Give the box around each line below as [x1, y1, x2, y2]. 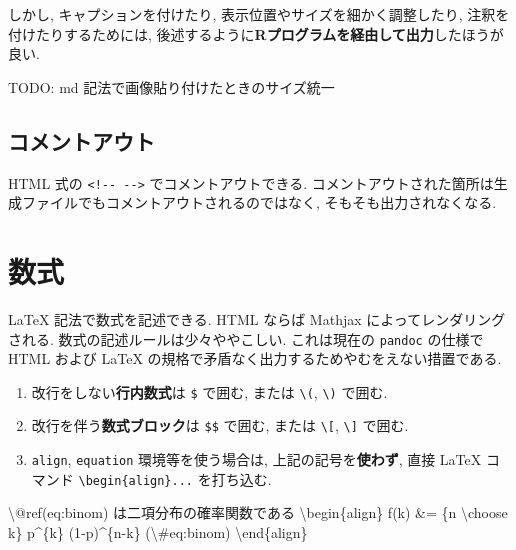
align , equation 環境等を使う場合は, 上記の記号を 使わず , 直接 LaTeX [31, 449, 482, 470]
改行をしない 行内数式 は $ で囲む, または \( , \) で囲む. [31, 381, 388, 402]
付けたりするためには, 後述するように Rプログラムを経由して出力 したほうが [8, 23, 504, 44]
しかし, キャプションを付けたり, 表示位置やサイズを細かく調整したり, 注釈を [8, 4, 510, 24]
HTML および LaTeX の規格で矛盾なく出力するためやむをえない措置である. [8, 348, 502, 369]
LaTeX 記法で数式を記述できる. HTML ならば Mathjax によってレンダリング [8, 308, 506, 329]
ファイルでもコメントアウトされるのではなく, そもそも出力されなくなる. [21, 192, 497, 213]
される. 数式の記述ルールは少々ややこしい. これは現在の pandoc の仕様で [8, 328, 484, 349]
